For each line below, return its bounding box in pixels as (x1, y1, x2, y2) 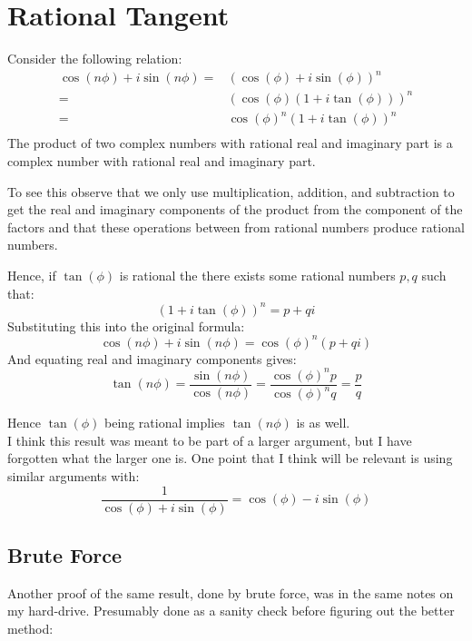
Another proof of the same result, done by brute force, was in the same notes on (7, 583, 454, 602)
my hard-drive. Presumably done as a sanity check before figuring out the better (7, 601, 455, 620)
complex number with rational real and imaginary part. (7, 151, 316, 170)
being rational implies (104, 413, 225, 432)
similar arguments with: (7, 466, 140, 485)
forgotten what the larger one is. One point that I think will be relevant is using (7, 449, 453, 468)
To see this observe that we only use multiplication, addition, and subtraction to (7, 182, 455, 201)
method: (7, 619, 54, 638)
